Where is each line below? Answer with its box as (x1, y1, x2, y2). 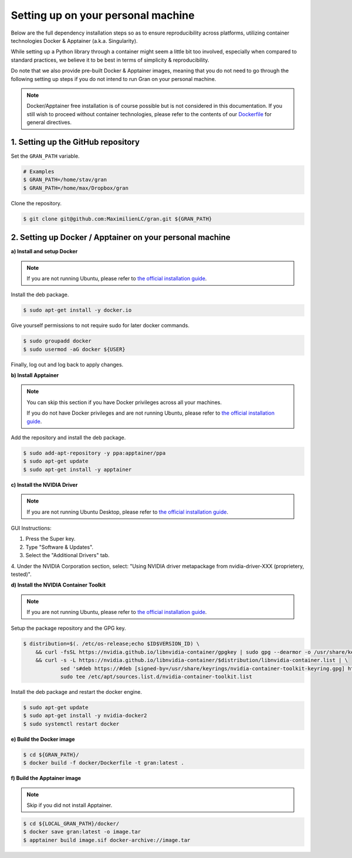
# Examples (23, 168, 55, 175)
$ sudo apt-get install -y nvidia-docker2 (23, 713, 147, 719)
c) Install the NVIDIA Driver (11, 481, 78, 488)
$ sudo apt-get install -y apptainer (23, 466, 132, 473)
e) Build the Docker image (11, 735, 75, 742)
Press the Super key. (25, 535, 76, 542)
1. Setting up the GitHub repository (11, 137, 140, 147)
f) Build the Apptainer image (11, 775, 82, 782)
